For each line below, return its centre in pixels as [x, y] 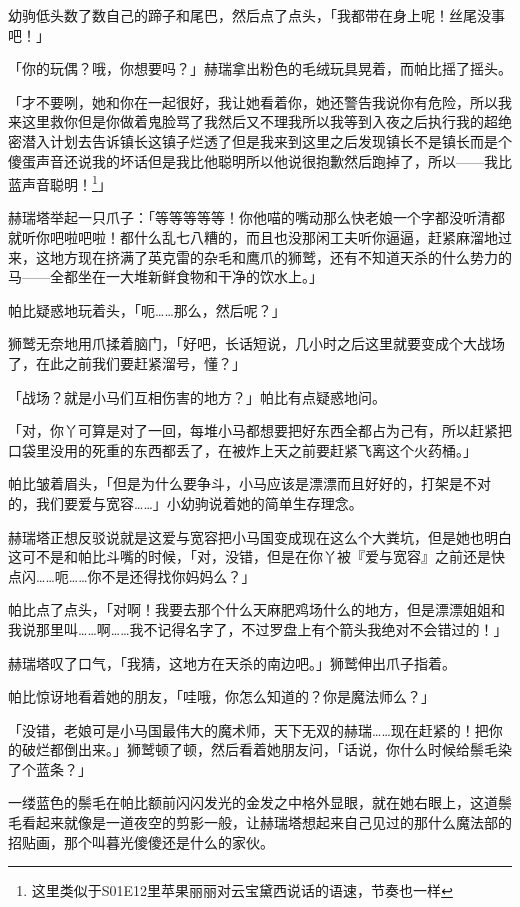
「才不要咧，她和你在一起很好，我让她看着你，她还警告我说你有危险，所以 [253, 101]
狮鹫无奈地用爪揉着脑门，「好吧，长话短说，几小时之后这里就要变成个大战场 [256, 343]
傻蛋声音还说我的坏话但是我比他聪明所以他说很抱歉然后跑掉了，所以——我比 [260, 160]
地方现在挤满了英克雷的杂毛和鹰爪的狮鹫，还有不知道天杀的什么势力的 [280, 256]
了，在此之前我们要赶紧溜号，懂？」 [127, 362]
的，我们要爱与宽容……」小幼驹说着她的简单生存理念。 [185, 502]
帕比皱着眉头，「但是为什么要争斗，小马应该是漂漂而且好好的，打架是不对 [249, 483]
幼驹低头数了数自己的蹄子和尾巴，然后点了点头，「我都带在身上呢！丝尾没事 [256, 15]
